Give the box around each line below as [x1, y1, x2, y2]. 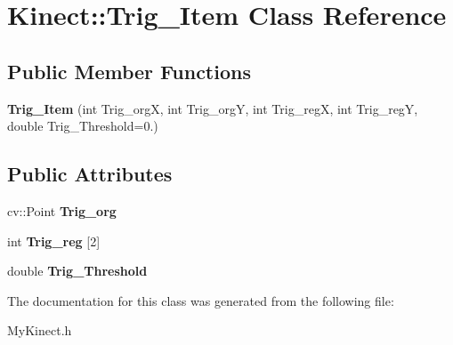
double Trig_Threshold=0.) [7, 116, 158, 135]
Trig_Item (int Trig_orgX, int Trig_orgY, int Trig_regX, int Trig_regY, [7, 99, 418, 117]
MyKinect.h [7, 321, 72, 340]
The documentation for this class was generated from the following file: [7, 291, 394, 309]
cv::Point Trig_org [7, 201, 117, 220]
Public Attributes [7, 160, 173, 188]
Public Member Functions [7, 57, 251, 84]
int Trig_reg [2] [7, 231, 101, 250]
